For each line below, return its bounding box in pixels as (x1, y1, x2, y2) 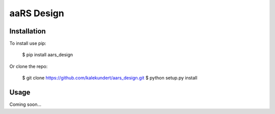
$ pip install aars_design (22, 52, 73, 58)
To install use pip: (9, 41, 46, 47)
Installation (9, 27, 46, 35)
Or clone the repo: (9, 63, 48, 69)
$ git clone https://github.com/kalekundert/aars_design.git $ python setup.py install (22, 75, 198, 81)
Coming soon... (9, 101, 42, 107)
